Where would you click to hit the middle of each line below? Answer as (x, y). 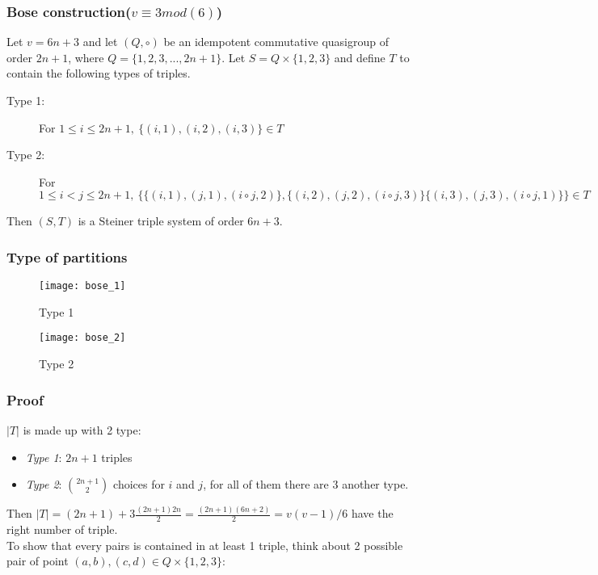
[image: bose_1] (82, 286)
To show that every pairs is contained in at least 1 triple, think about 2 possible (205, 545)
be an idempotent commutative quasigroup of (276, 42)
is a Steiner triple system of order (161, 221)
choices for (139, 484)
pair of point (38, 561)
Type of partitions (67, 256)
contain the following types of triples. (99, 73)
